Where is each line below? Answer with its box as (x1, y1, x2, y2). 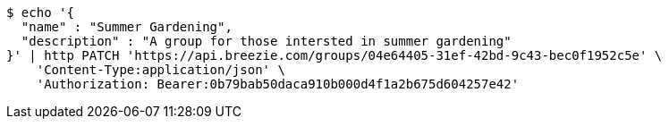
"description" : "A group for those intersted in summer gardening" (21, 34, 512, 48)
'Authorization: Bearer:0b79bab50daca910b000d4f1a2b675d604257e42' (36, 77, 520, 91)
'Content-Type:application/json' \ (36, 63, 285, 77)
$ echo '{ (6, 5, 74, 20)
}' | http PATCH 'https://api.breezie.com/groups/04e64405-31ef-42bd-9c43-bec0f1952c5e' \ (6, 48, 663, 63)
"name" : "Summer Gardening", (21, 20, 233, 34)
